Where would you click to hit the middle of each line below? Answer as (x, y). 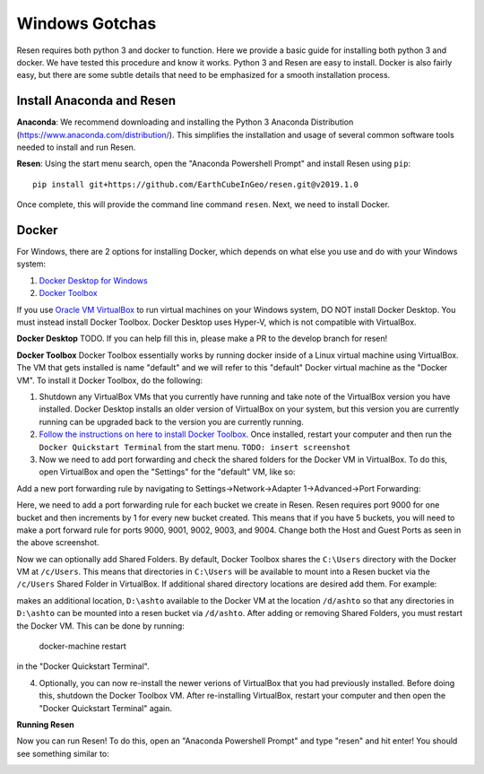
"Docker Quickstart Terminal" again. (105, 708)
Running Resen (46, 724)
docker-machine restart (82, 647)
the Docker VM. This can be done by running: (101, 626)
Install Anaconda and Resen (96, 101)
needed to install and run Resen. (76, 147)
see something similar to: (63, 753)
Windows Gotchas (86, 23)
